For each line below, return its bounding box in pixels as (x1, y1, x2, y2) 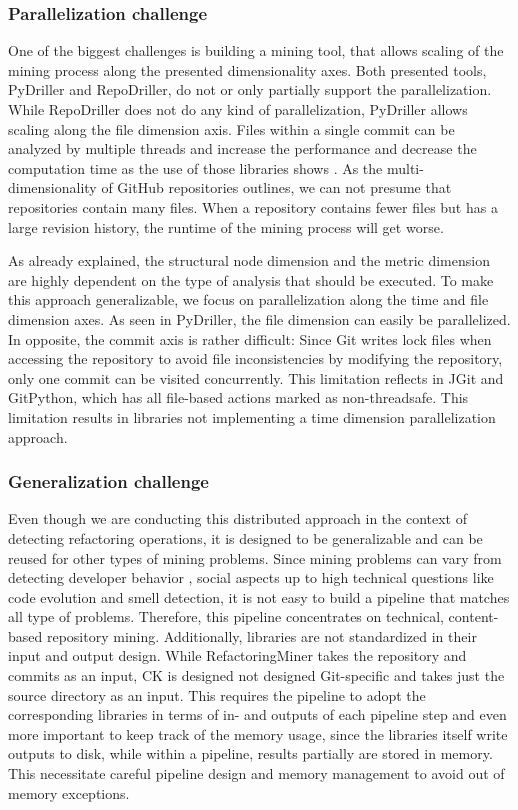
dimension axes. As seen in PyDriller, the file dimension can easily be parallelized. (8, 308, 511, 329)
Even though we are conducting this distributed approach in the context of (8, 508, 468, 529)
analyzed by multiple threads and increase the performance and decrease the (8, 138, 477, 159)
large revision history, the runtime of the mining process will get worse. (8, 216, 444, 237)
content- (448, 606, 499, 627)
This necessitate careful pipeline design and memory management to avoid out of (8, 763, 505, 784)
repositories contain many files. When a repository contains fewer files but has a (8, 196, 498, 217)
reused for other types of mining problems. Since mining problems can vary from (8, 547, 502, 568)
